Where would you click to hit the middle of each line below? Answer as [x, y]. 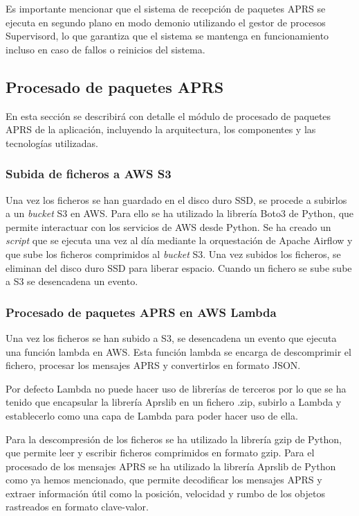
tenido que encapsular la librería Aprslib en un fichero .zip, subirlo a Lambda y [174, 402]
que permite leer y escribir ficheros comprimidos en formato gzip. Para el [160, 453]
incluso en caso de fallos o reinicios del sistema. [105, 49]
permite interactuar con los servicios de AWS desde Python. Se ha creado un [168, 226]
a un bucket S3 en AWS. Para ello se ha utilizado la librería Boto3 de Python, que [180, 213]
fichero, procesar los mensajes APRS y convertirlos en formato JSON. [153, 365]
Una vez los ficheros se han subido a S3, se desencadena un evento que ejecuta [171, 337]
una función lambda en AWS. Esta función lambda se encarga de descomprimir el [178, 351]
